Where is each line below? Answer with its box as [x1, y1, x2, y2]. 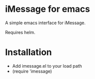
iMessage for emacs [5, 3, 90, 15]
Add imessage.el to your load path [12, 63, 82, 69]
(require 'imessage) [12, 68, 52, 74]
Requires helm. [5, 29, 35, 35]
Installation [5, 47, 52, 58]
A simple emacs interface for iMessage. [5, 20, 86, 26]
